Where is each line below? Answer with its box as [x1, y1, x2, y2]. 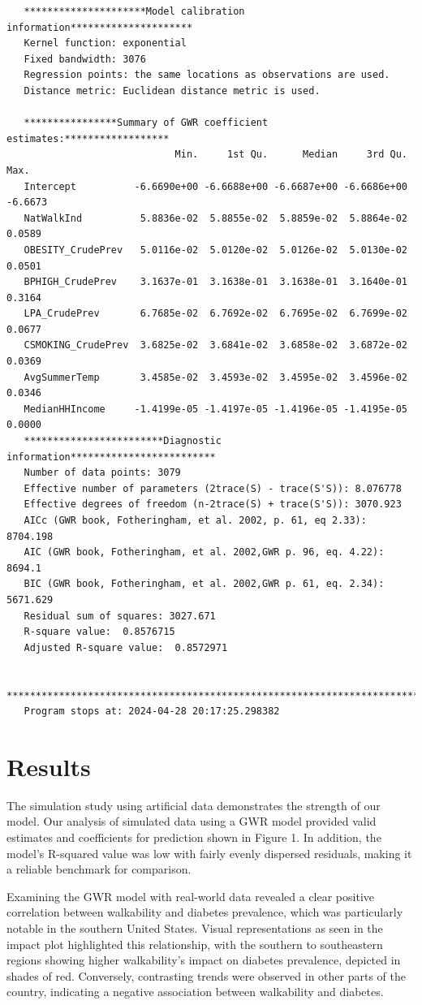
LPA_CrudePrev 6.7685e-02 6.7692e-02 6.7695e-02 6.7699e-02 [24, 308, 407, 320]
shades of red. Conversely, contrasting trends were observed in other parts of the [6, 967, 406, 984]
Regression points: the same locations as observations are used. [24, 69, 390, 81]
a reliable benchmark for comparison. [6, 861, 192, 878]
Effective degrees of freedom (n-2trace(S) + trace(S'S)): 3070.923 [24, 498, 402, 511]
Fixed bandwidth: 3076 [24, 53, 146, 65]
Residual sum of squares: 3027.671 [24, 610, 216, 622]
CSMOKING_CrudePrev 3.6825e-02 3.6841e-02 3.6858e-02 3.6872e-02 [24, 339, 407, 352]
